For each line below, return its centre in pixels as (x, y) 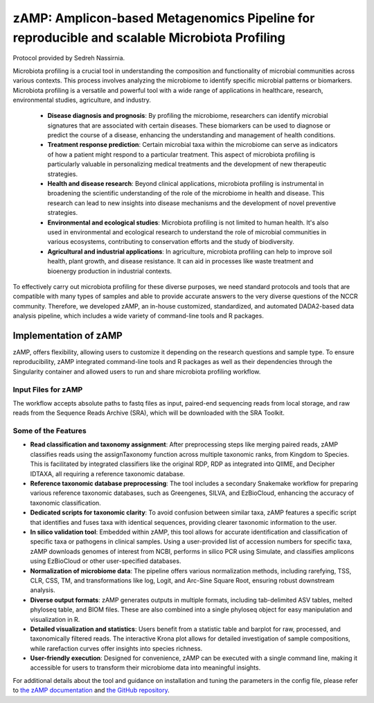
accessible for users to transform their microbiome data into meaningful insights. (145, 668)
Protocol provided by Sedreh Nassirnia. (69, 58)
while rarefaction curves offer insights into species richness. (116, 648)
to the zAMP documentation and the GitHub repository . (91, 691)
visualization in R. (55, 619)
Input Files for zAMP (48, 390)
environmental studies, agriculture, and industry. (82, 100)
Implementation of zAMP (68, 335)
